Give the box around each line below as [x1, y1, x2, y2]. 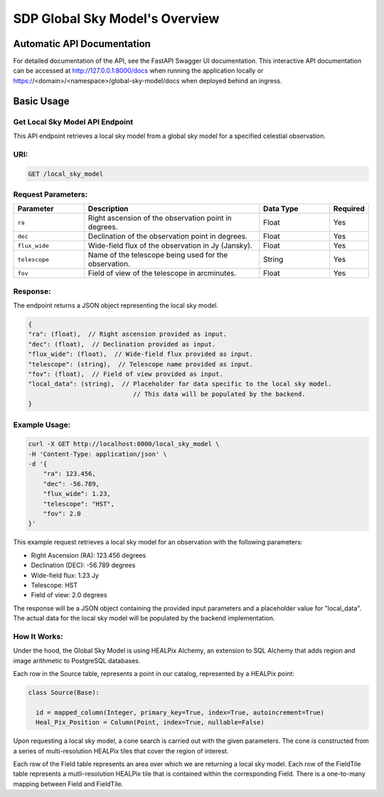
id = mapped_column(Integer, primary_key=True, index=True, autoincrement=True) [36, 708, 325, 717]
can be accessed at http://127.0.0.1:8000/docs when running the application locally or [13, 66, 264, 75]
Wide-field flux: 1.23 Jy [31, 571, 100, 579]
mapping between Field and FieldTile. [13, 779, 124, 788]
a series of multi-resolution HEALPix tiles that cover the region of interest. [13, 746, 229, 755]
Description [87, 204, 129, 213]
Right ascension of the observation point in [87, 213, 233, 223]
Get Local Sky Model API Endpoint [13, 117, 134, 127]
